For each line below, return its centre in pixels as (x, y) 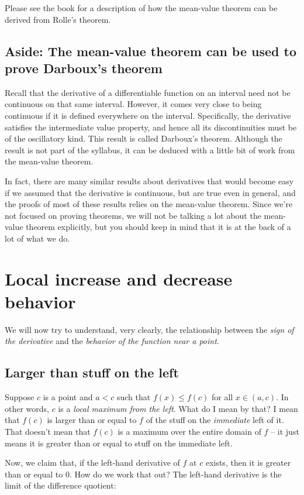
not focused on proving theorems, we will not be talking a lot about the (133, 215)
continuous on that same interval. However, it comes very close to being (133, 104)
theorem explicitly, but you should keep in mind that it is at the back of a (158, 227)
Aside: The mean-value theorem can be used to (151, 51)
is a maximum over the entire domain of (189, 431)
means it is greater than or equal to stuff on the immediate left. (119, 443)
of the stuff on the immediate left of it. (215, 420)
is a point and (68, 397)
